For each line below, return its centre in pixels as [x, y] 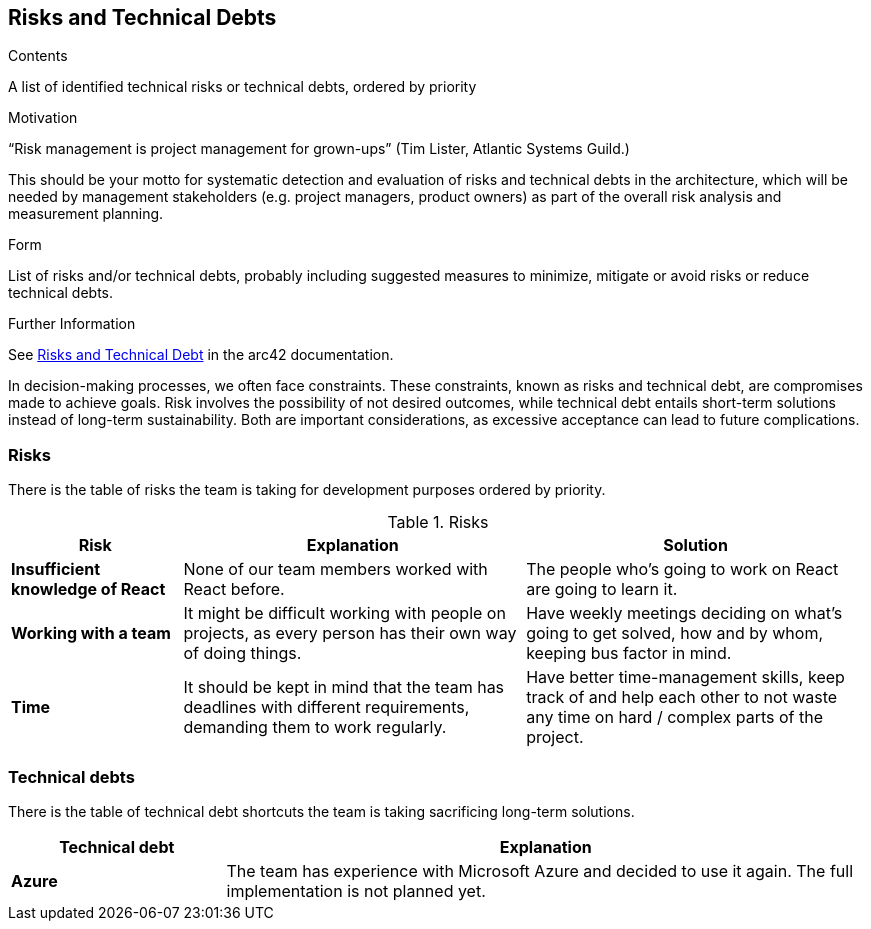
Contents [38, 56]
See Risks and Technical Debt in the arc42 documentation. [201, 355]
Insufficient [56, 569]
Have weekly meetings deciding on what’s [684, 613]
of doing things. [242, 653]
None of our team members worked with [335, 569]
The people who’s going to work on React [682, 569]
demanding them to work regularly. [315, 727]
